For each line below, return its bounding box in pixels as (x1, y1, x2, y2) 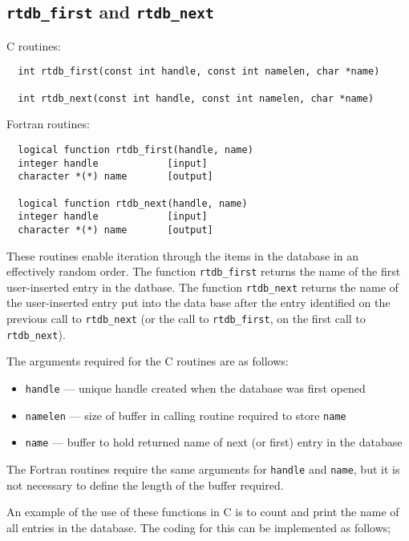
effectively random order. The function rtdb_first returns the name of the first (6, 263, 401, 280)
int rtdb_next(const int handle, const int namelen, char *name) (18, 92, 375, 104)
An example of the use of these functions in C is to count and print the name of (6, 503, 399, 520)
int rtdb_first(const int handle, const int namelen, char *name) (18, 66, 380, 78)
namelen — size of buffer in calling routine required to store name (25, 406, 346, 423)
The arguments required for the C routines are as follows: (6, 353, 289, 369)
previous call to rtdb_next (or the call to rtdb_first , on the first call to (6, 310, 366, 327)
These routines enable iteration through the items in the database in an (6, 247, 359, 264)
